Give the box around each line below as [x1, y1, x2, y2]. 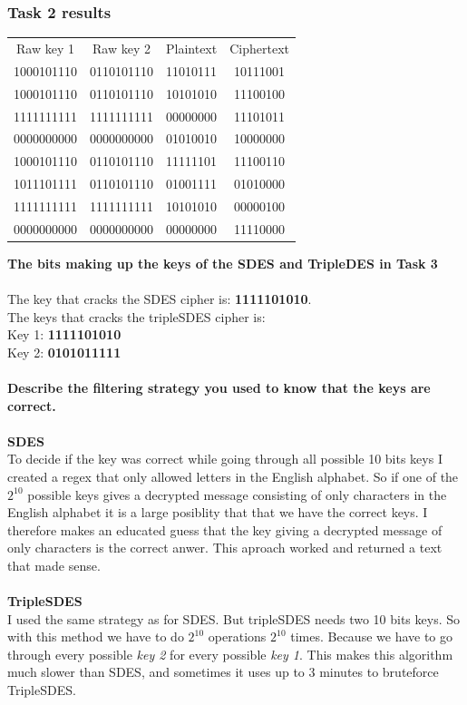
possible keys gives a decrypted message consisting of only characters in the [27, 485, 447, 504]
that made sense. [7, 555, 101, 574]
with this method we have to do [7, 627, 184, 646]
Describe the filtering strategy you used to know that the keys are [7, 377, 431, 397]
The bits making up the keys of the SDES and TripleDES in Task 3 [7, 253, 438, 272]
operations [208, 627, 267, 646]
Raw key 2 [92, 38, 151, 57]
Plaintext [166, 38, 218, 57]
